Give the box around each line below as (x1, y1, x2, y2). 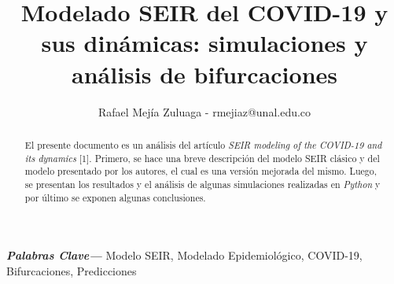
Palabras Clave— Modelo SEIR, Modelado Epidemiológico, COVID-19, (6, 247, 363, 264)
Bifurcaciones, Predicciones (6, 262, 137, 278)
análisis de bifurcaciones (72, 57, 337, 90)
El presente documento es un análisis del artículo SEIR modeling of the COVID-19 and (24, 138, 382, 151)
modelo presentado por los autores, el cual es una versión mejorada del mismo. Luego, (24, 164, 377, 178)
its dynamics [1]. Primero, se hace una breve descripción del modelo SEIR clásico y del (24, 151, 380, 164)
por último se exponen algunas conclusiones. (24, 190, 206, 204)
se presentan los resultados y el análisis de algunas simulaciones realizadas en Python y (24, 177, 381, 190)
